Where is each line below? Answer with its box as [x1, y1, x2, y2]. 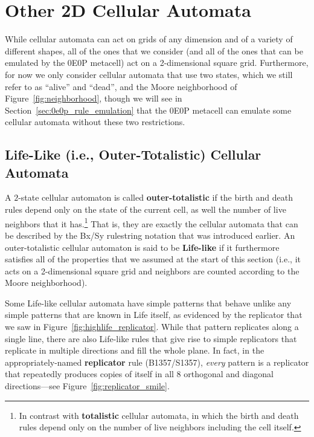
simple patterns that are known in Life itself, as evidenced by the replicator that [5, 308, 303, 321]
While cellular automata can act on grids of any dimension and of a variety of [5, 33, 293, 45]
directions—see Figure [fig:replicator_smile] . [5, 380, 170, 392]
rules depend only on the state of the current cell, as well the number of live [5, 203, 286, 216]
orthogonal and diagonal [184, 367, 274, 380]
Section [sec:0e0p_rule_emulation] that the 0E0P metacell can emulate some [5, 103, 292, 116]
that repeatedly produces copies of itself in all [5, 367, 174, 380]
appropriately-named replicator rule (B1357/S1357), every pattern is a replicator [5, 355, 309, 368]
